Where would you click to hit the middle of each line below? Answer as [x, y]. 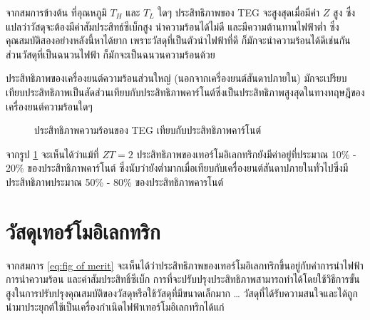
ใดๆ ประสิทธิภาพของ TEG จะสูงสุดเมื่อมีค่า [239, 12]
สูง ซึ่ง [344, 12]
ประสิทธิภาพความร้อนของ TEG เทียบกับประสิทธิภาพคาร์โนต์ [148, 130]
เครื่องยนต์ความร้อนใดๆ [49, 106]
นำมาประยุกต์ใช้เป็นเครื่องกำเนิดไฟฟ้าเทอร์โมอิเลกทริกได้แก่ [115, 307]
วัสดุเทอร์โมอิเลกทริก [83, 231]
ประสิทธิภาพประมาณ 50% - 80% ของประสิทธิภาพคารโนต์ [115, 181]
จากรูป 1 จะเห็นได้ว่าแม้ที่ [52, 154]
